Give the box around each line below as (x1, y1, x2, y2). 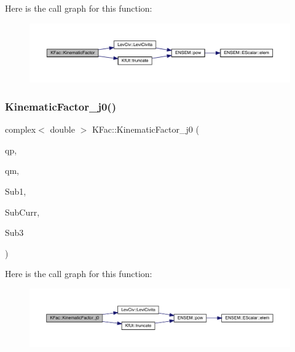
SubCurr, (5, 205, 40, 218)
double (50, 123, 75, 136)
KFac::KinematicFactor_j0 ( (92, 123, 199, 136)
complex (5, 123, 36, 136)
